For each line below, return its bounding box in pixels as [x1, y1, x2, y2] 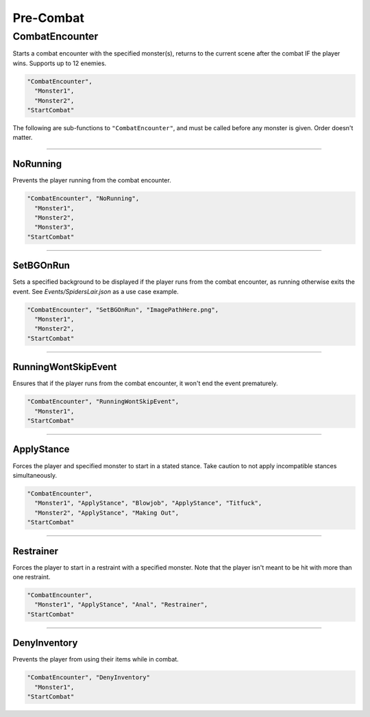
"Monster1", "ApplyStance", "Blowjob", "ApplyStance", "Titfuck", [34, 499, 262, 507]
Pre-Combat [12, 10, 85, 25]
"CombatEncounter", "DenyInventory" [27, 674, 151, 681]
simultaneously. [12, 471, 58, 479]
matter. [12, 134, 33, 142]
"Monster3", [34, 223, 75, 231]
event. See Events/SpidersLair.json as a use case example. [12, 287, 179, 295]
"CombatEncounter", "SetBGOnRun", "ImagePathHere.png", [27, 306, 219, 313]
